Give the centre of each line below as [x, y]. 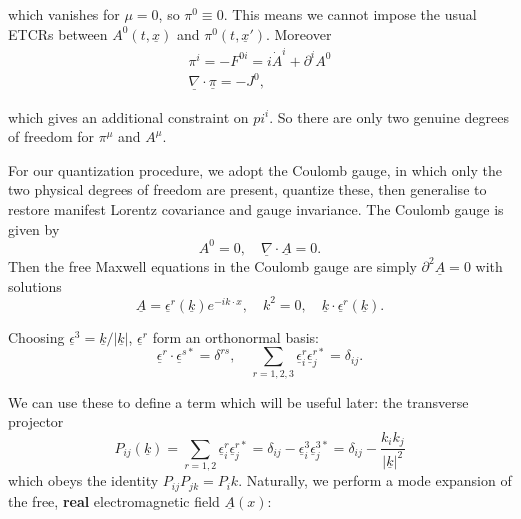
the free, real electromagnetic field [114, 500]
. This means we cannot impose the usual [350, 14]
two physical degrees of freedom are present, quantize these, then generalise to [247, 189]
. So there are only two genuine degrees [389, 116]
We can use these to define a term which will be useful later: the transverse [238, 401]
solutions [35, 285]
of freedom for [51, 136]
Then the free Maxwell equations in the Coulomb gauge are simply [212, 265]
